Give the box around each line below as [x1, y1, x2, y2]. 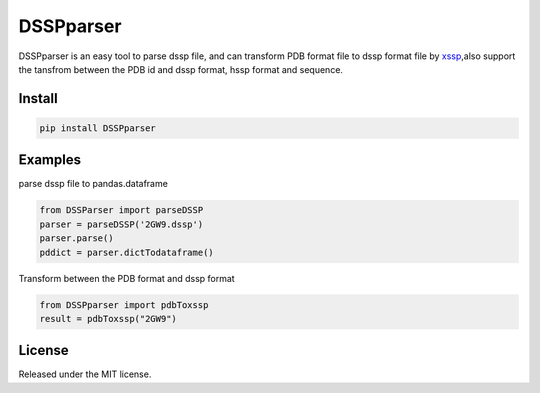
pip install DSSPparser [39, 122, 157, 134]
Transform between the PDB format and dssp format [18, 272, 235, 284]
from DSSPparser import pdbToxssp [39, 299, 209, 310]
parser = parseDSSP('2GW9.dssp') [39, 218, 204, 230]
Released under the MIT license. [18, 368, 152, 380]
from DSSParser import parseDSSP [39, 205, 204, 216]
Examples [18, 151, 82, 169]
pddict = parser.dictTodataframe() [39, 246, 214, 258]
